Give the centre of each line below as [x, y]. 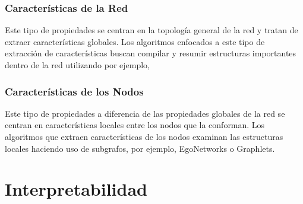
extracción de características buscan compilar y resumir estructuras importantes [151, 53]
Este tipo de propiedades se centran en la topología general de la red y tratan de [151, 30]
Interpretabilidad [76, 189]
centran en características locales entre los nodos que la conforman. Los [135, 125]
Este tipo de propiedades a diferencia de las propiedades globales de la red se [145, 113]
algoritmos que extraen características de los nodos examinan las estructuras [144, 136]
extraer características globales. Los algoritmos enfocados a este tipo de [135, 41]
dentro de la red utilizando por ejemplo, [77, 65]
